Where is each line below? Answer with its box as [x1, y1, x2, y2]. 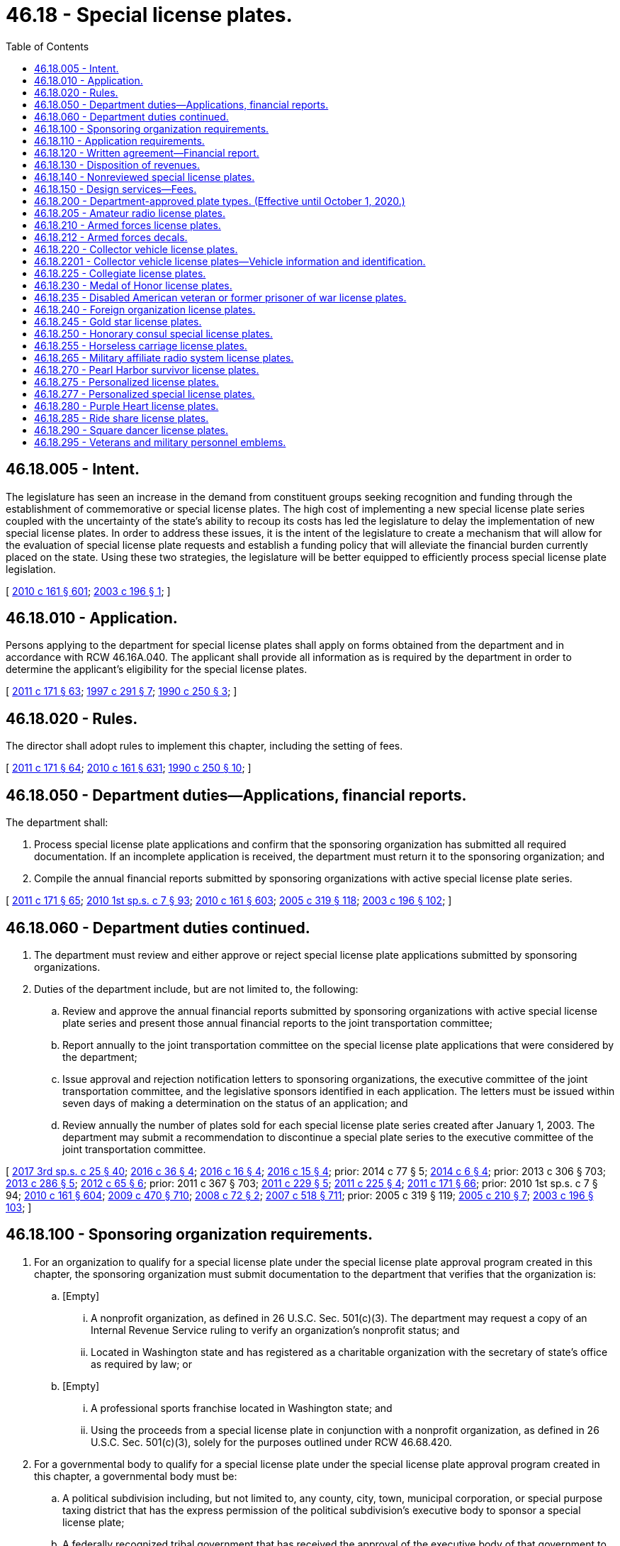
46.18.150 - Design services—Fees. [34, 182, 197, 195]
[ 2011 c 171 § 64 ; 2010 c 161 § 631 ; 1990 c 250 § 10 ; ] [6, 762, 252, 774]
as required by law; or [91, 1357, 192, 1370]
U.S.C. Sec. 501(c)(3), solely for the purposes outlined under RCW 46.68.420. [91, 1435, 452, 1448]
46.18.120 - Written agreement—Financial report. [34, 146, 259, 159]
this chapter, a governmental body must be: [34, 1469, 237, 1482]
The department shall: [6, 816, 108, 829]
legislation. [6, 562, 56, 575]
